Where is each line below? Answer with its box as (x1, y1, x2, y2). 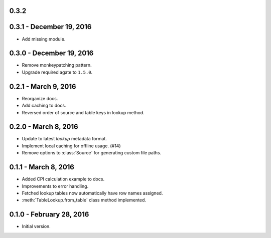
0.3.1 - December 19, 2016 (9, 23, 92, 31)
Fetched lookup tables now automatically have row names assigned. (22, 190, 163, 196)
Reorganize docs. (22, 95, 58, 101)
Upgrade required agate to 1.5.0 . (22, 69, 93, 75)
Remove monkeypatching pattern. (22, 62, 92, 68)
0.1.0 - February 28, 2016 (9, 210, 89, 219)
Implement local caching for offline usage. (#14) (22, 143, 121, 149)
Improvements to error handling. (22, 183, 89, 189)
